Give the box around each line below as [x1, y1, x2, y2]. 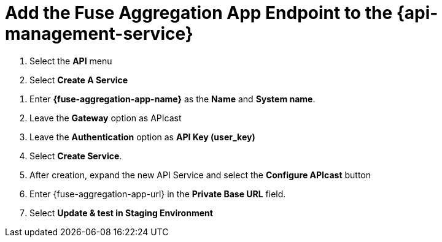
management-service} [5, 23, 193, 44]
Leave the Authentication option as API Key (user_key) [29, 131, 255, 142]
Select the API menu [29, 55, 112, 66]
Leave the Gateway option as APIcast [29, 112, 182, 123]
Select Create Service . [29, 150, 122, 161]
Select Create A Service [29, 74, 128, 85]
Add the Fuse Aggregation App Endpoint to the [5, 2, 393, 23]
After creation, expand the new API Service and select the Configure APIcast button [29, 169, 371, 180]
